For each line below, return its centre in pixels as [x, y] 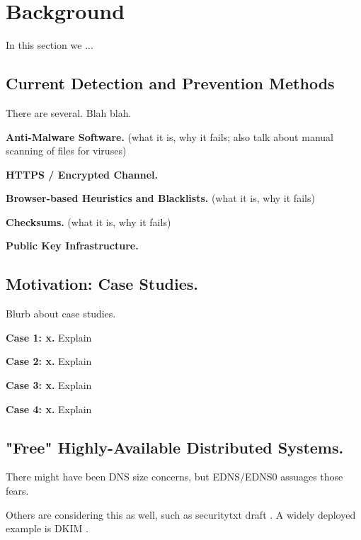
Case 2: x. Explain [49, 361]
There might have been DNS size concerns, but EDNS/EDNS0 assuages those [174, 477]
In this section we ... [50, 45]
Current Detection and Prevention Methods [170, 83]
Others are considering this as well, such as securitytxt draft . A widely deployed [181, 514]
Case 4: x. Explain [49, 409]
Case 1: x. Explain [49, 337]
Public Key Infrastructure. [72, 246]
